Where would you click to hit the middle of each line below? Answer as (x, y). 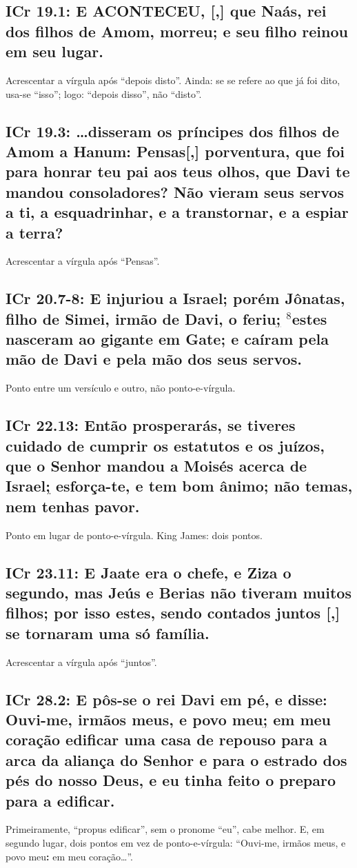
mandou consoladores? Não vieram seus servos (175, 191)
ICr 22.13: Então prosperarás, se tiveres (151, 425)
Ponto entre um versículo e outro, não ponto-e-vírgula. (121, 388)
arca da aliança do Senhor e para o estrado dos (176, 759)
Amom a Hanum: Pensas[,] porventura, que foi (175, 151)
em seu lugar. (54, 51)
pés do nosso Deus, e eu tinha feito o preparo (171, 780)
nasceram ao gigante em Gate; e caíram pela (167, 339)
